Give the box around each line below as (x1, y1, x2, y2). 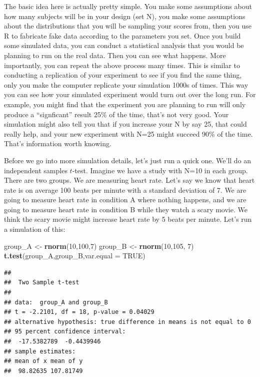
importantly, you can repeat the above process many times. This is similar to (4, 60, 240, 70)
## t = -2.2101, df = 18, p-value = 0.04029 (4, 308, 154, 316)
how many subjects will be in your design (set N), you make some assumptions (4, 11, 245, 21)
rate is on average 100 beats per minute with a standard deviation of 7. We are (4, 184, 246, 195)
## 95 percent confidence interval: (4, 328, 126, 335)
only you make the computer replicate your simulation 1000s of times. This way (4, 79, 248, 90)
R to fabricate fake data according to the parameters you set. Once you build (4, 30, 241, 41)
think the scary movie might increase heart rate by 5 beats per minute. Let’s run (4, 214, 252, 224)
